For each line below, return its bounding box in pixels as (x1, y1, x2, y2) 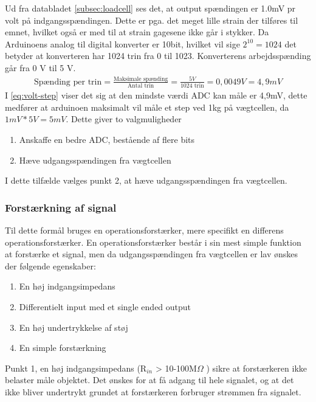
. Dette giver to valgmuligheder (66, 113, 182, 125)
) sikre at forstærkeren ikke (206, 361, 307, 374)
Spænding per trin (33, 77, 102, 86)
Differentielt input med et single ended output (19, 300, 191, 313)
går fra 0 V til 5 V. (5, 61, 76, 74)
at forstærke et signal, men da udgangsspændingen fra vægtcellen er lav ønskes (5, 248, 298, 260)
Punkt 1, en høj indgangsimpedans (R (5, 361, 147, 374)
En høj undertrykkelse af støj (19, 321, 128, 333)
